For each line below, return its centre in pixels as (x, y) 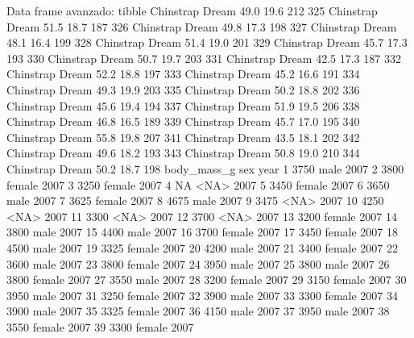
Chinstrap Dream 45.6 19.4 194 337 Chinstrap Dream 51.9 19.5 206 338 (183, 105)
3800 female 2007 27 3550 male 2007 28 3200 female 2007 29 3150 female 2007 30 (207, 280)
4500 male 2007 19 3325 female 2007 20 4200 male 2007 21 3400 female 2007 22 (203, 247)
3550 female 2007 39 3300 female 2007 (100, 326)
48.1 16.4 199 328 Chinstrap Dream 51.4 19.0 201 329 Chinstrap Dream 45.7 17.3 (207, 42)
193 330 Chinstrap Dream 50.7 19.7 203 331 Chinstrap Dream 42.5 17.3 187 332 (204, 58)
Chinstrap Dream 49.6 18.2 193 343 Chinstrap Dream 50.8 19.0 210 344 (183, 153)
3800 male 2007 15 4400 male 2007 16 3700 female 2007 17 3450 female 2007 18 (203, 232)
